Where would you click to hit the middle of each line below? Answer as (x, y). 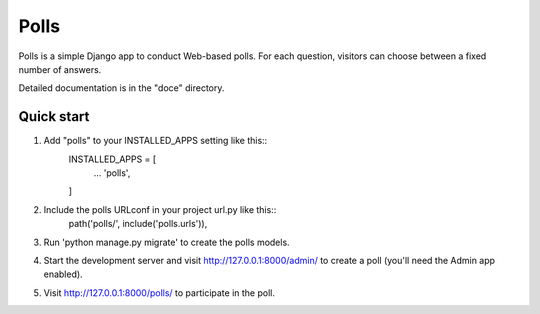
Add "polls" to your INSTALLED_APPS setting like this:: (155, 141)
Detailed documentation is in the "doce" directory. (121, 88)
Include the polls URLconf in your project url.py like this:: (160, 209)
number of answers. (60, 69)
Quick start (54, 116)
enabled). (63, 274)
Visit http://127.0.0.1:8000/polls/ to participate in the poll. (159, 292)
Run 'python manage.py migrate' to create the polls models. (166, 242)
